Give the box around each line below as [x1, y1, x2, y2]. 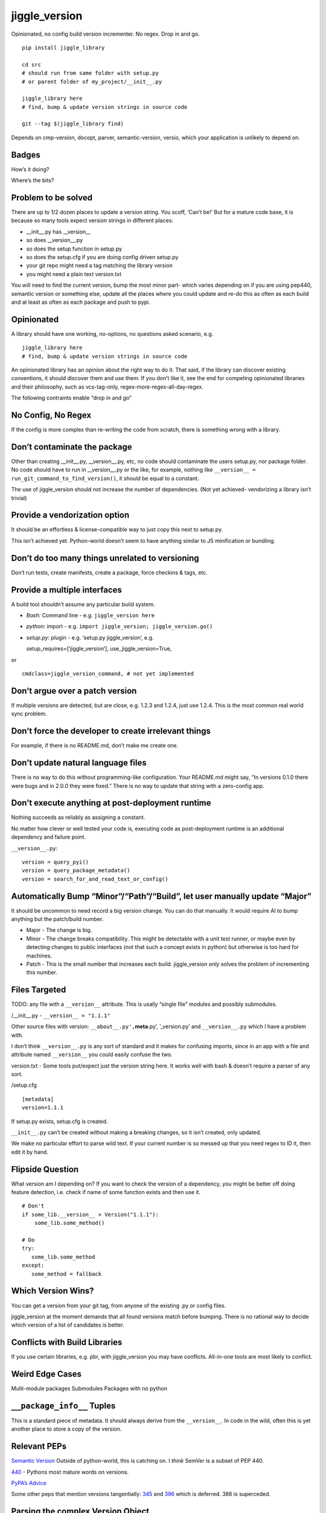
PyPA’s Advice [11, 1480, 46, 1487]
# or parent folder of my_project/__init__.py [22, 78, 162, 85]
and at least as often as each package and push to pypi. [11, 298, 150, 306]
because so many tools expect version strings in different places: [11, 217, 173, 224]
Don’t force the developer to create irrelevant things [11, 726, 211, 737]
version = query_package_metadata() [22, 867, 130, 874]
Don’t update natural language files [11, 758, 147, 768]
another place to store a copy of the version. [11, 1425, 122, 1433]
